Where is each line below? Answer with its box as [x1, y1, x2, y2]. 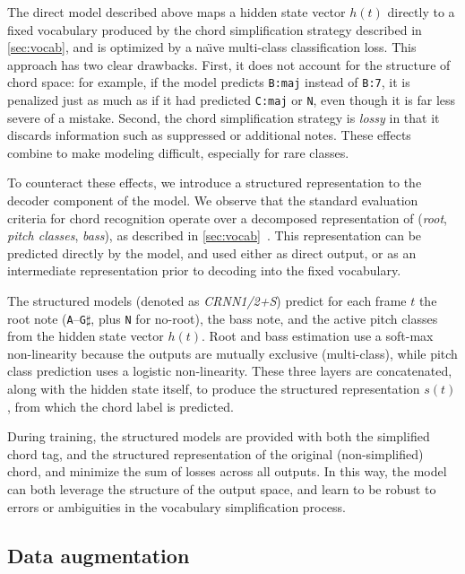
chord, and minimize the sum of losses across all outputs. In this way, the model [7, 462, 447, 481]
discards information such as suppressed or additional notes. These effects [7, 126, 411, 144]
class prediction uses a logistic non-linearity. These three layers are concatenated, [7, 361, 452, 380]
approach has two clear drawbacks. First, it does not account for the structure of [7, 55, 451, 74]
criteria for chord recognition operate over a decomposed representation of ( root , [7, 208, 448, 227]
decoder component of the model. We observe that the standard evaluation [7, 191, 418, 210]
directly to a [387, 3, 455, 21]
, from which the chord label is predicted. [7, 396, 234, 415]
